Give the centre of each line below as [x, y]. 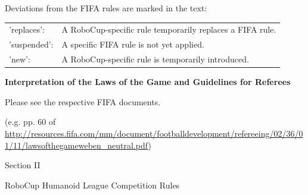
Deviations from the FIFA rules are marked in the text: [106, 8]
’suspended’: [31, 44]
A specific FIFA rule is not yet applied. [133, 44]
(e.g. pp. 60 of [30, 122]
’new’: [20, 59]
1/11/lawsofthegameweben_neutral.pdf [77, 145]
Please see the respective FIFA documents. [83, 101]
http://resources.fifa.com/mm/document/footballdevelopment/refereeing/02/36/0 [154, 133]
